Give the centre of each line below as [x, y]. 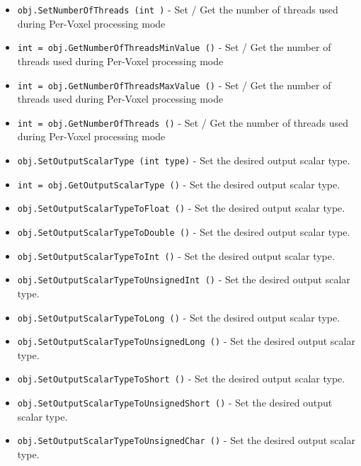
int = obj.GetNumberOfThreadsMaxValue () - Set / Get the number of [174, 85]
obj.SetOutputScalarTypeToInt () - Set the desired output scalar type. [176, 255]
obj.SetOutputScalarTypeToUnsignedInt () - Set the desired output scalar [184, 279]
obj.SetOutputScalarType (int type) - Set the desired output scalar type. [184, 160]
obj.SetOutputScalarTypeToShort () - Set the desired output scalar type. [181, 379]
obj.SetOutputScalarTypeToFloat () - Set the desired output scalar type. [181, 208]
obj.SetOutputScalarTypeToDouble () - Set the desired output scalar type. [184, 231]
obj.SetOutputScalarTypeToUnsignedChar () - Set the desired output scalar [186, 440]
